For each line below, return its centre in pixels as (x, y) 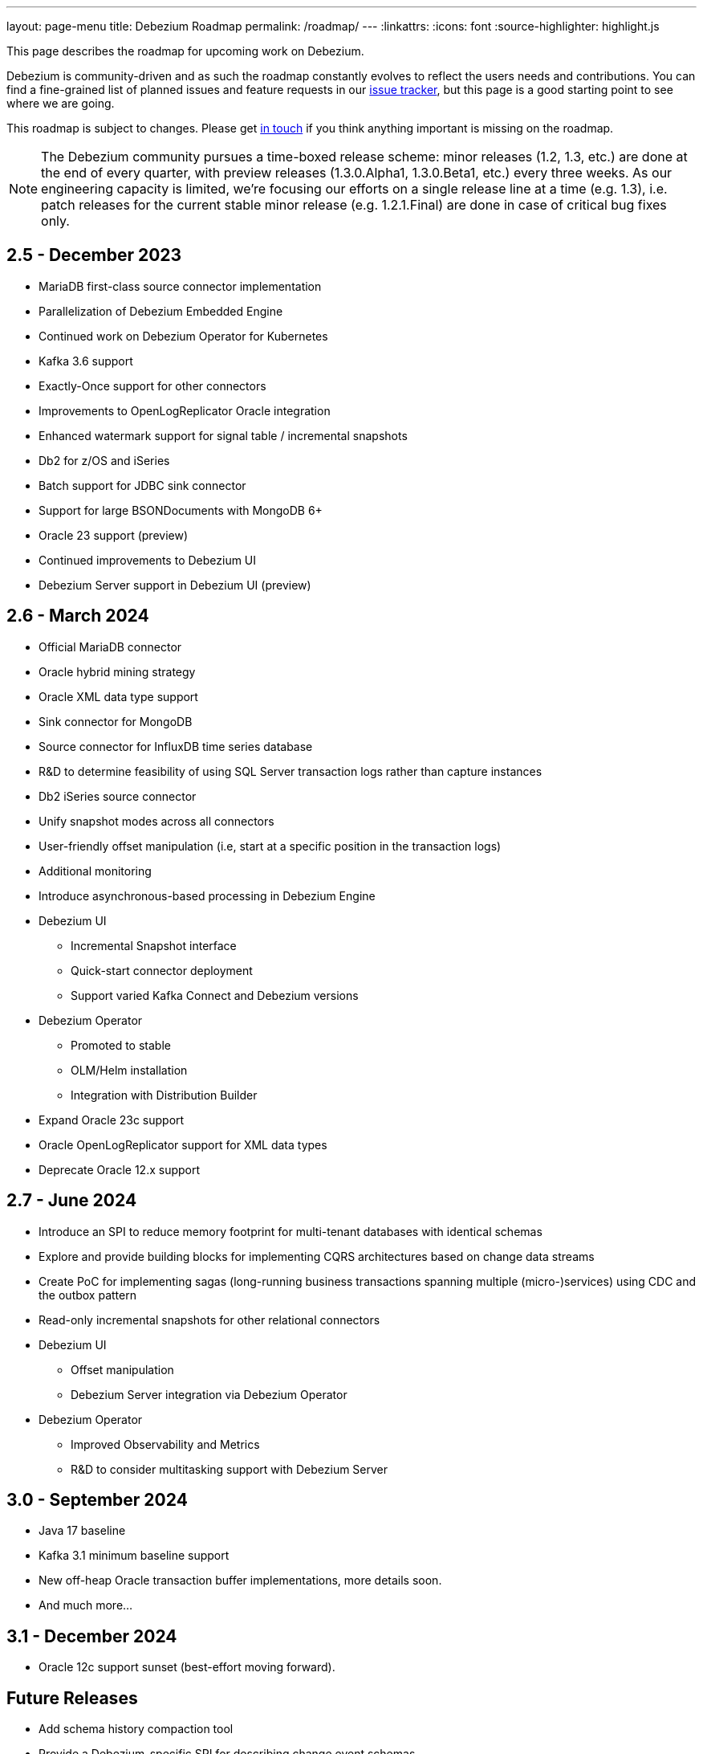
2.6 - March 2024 (78, 616)
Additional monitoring (95, 871)
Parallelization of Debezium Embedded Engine (161, 311)
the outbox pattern (87, 1295)
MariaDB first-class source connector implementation (180, 286)
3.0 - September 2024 (97, 1499)
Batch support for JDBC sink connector (142, 485)
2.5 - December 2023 (94, 255)
